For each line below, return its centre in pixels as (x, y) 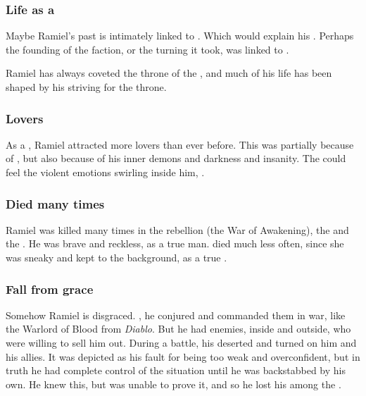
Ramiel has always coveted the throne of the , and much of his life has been (169, 73)
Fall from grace (50, 289)
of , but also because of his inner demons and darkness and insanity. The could (176, 158)
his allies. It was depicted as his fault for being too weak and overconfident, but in (183, 356)
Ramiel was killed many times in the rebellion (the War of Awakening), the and (177, 229)
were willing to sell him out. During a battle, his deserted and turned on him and (181, 342)
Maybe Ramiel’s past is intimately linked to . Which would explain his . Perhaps (180, 36)
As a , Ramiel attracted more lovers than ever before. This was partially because (180, 144)
